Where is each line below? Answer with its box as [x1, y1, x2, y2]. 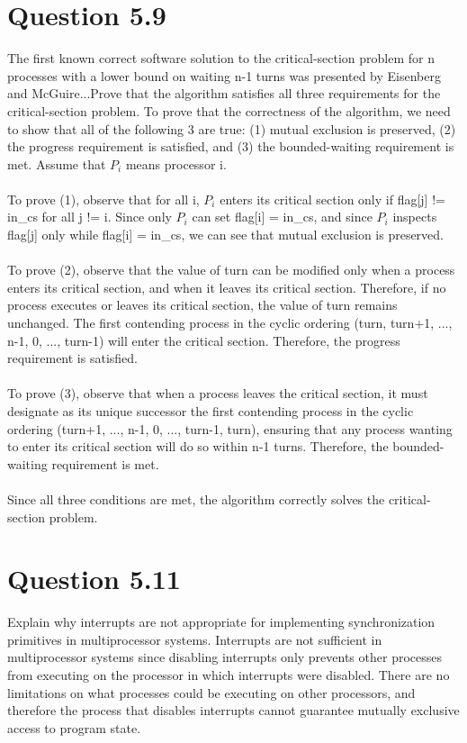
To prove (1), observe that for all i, [7, 189, 200, 208]
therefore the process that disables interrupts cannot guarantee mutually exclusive [7, 701, 460, 720]
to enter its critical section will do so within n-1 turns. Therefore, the [7, 437, 389, 456]
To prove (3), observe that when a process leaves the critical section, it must [7, 384, 428, 403]
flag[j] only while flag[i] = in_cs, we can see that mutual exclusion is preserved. [7, 225, 444, 244]
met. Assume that [7, 154, 106, 173]
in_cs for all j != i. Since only [7, 207, 172, 226]
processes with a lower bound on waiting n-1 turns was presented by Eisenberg [7, 66, 441, 85]
